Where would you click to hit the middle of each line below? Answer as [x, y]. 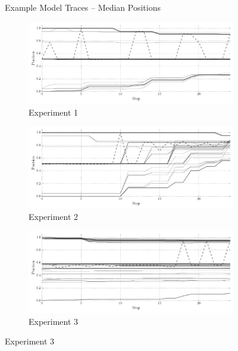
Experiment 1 [54, 112]
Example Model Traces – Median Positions [83, 7]
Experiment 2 [54, 217]
